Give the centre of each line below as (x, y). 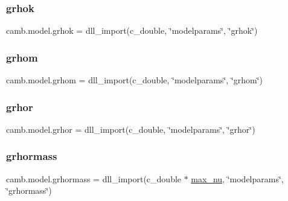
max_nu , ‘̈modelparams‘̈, (237, 178)
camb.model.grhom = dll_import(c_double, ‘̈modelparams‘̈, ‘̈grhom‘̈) (134, 80)
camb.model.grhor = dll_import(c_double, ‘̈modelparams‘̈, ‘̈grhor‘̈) (131, 129)
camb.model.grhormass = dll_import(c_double (94, 178)
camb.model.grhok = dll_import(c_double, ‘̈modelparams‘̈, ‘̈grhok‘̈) (132, 30)
